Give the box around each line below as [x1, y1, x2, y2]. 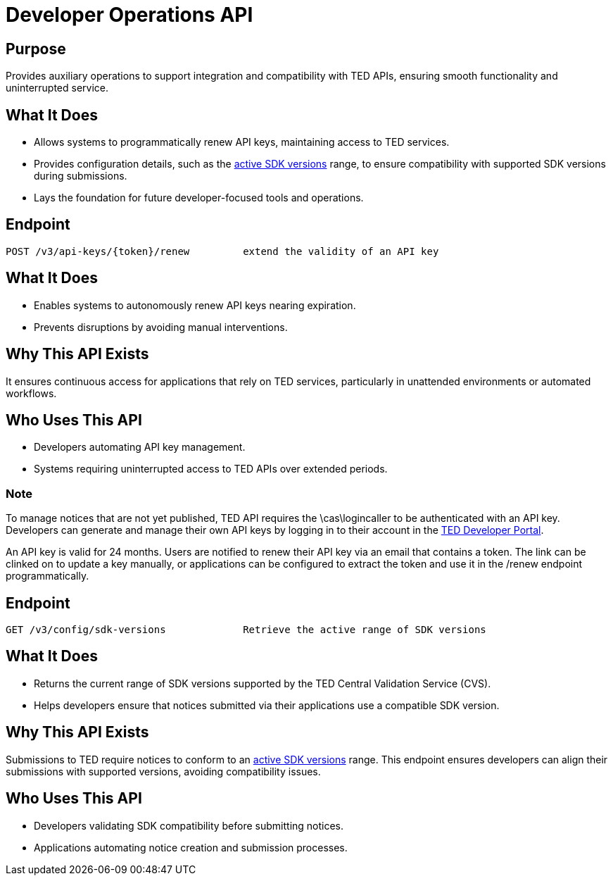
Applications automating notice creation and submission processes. [34, 841, 348, 854]
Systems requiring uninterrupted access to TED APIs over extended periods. [34, 463, 388, 475]
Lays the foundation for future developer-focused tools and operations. [34, 192, 364, 204]
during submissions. [34, 170, 127, 182]
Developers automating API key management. [34, 441, 246, 454]
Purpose [6, 39, 66, 58]
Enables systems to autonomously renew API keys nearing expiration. [34, 299, 356, 311]
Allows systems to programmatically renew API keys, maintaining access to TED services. [34, 136, 450, 149]
